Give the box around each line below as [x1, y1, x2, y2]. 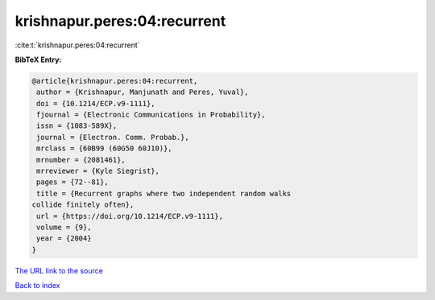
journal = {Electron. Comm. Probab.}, [36, 133, 189, 142]
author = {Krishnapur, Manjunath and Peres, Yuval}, [36, 88, 249, 97]
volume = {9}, [36, 223, 92, 232]
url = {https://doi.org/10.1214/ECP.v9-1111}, [36, 212, 223, 220]
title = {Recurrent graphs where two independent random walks [36, 189, 292, 198]
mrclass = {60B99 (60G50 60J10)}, [36, 144, 172, 153]
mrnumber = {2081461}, [36, 155, 126, 164]
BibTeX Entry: [14, 55, 62, 64]
